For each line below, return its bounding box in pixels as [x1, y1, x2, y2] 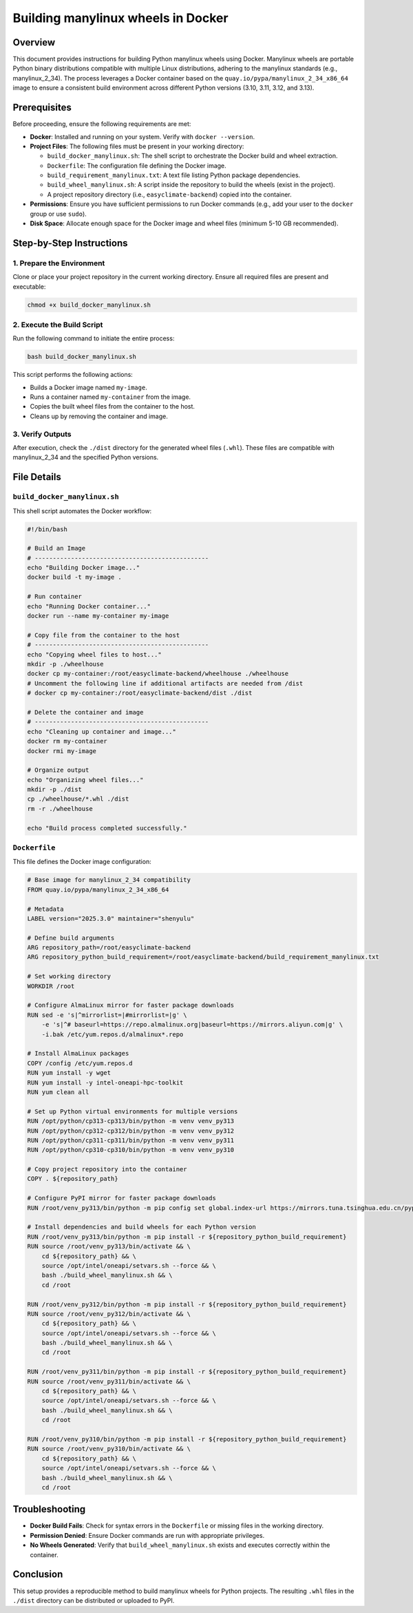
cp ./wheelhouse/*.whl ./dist [27, 795, 129, 803]
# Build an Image [27, 544, 86, 553]
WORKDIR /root [27, 982, 75, 990]
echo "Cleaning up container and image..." [27, 728, 177, 735]
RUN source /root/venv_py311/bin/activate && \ [27, 1377, 191, 1385]
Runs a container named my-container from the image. [30, 393, 191, 401]
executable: [12, 282, 46, 291]
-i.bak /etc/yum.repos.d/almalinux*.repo [41, 1030, 184, 1038]
